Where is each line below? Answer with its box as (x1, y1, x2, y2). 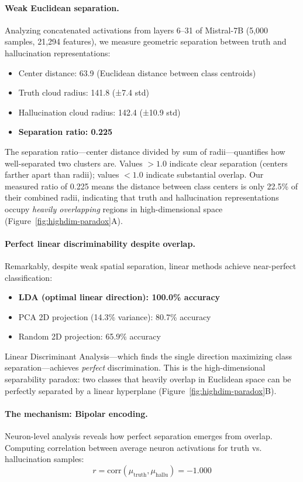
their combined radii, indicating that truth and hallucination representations (5, 191, 279, 203)
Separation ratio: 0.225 (18, 125, 113, 138)
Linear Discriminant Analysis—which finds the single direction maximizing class (5, 349, 292, 362)
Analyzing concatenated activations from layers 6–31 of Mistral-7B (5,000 (5, 23, 268, 36)
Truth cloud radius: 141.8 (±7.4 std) (18, 86, 149, 99)
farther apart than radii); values (5, 168, 119, 181)
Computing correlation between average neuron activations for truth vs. (5, 441, 262, 453)
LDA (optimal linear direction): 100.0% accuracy (18, 291, 221, 303)
